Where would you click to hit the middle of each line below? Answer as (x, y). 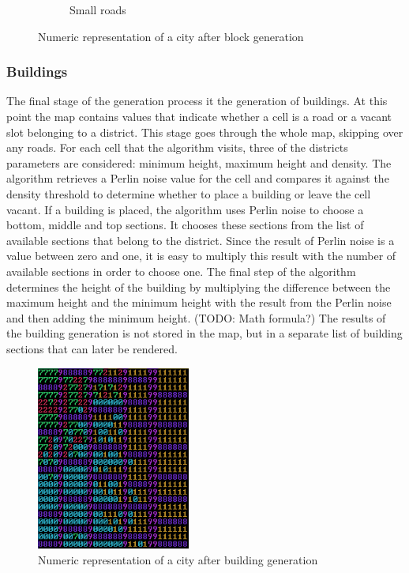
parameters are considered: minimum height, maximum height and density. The (199, 162)
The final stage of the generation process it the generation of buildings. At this (197, 101)
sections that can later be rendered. (92, 348)
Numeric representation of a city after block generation (171, 36)
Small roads (98, 9)
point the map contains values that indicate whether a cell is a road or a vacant (199, 116)
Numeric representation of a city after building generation (178, 559)
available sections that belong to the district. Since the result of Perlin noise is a (201, 240)
